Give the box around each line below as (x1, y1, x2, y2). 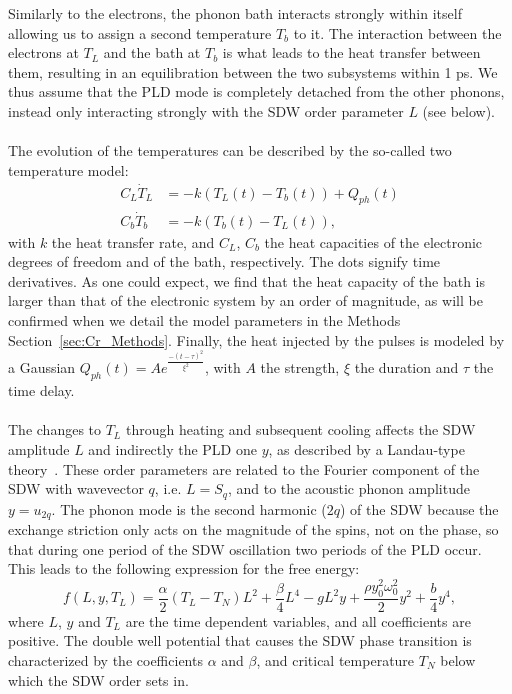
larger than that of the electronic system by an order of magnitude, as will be (8, 290, 483, 311)
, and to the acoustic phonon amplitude (227, 478, 470, 499)
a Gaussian (8, 357, 76, 378)
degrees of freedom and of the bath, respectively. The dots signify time (8, 251, 441, 272)
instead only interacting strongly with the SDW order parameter (8, 100, 404, 121)
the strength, (260, 357, 340, 378)
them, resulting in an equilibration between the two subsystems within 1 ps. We (8, 61, 498, 82)
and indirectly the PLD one (88, 438, 257, 459)
